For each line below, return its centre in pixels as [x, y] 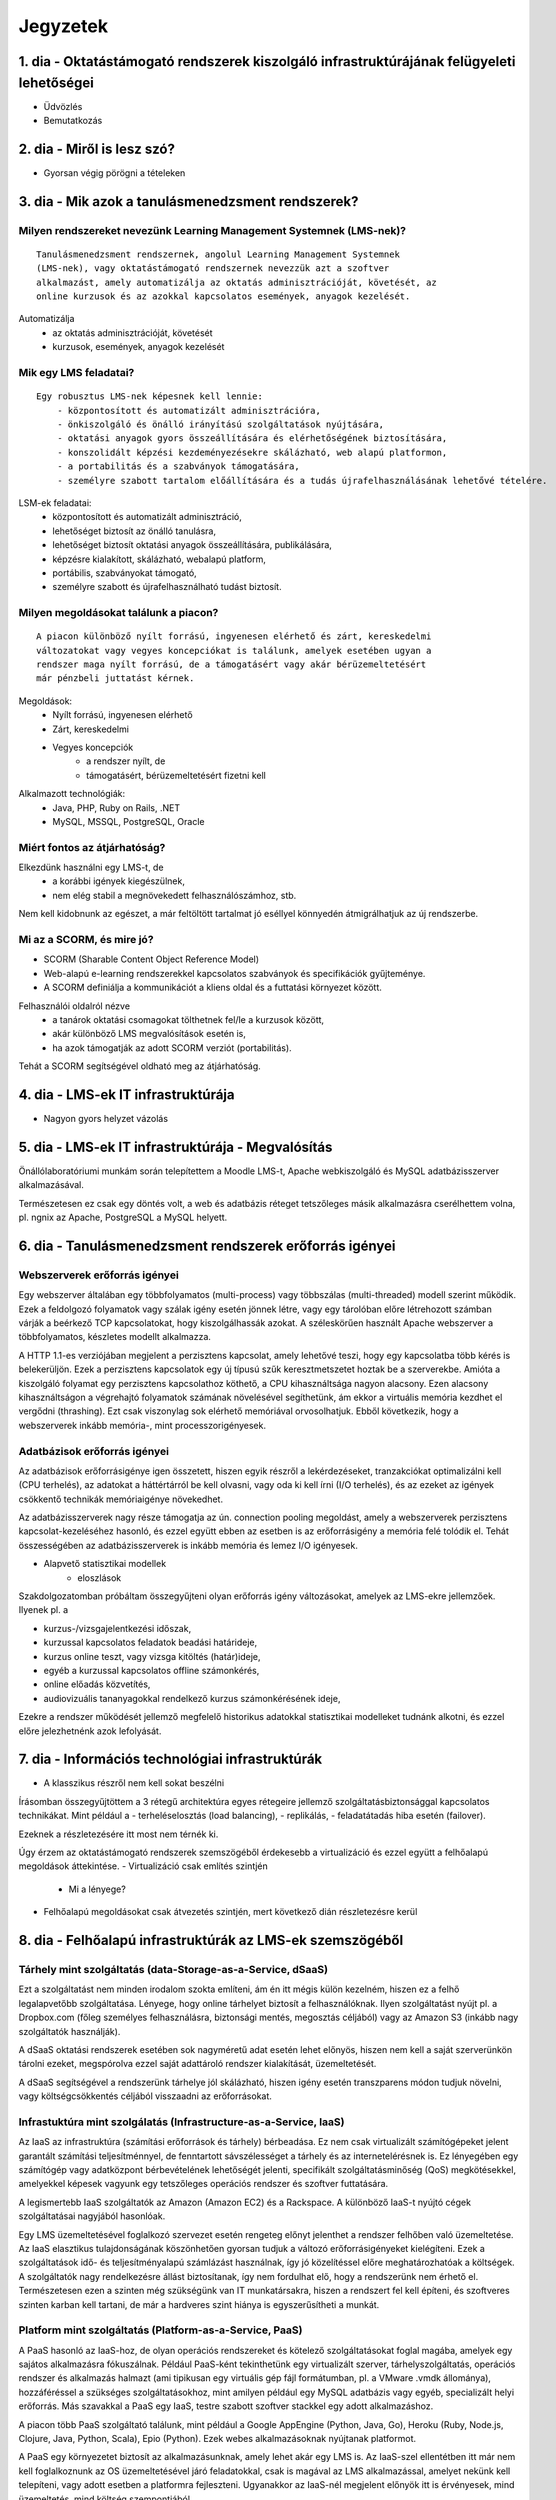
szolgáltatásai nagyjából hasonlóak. [92, 2216]
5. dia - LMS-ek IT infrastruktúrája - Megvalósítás [175, 1146]
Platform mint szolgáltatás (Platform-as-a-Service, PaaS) [160, 2330]
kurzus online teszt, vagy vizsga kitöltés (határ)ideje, [152, 1656]
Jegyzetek [63, 26]
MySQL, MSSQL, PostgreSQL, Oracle [128, 821]
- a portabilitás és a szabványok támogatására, [178, 466]
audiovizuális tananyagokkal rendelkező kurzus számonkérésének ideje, [192, 1698]
